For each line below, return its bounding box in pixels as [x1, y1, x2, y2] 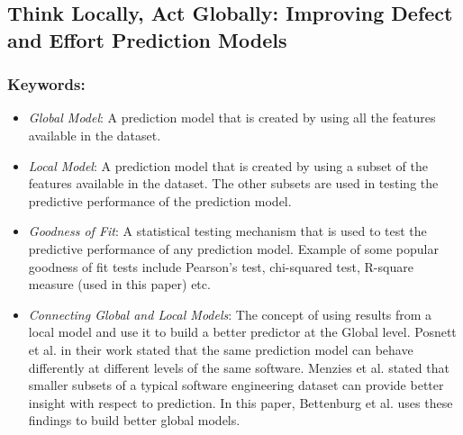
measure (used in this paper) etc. [28, 275, 211, 294]
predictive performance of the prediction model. [28, 191, 292, 210]
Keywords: [7, 73, 86, 95]
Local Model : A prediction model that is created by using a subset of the [28, 156, 428, 175]
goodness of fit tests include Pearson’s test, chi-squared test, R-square [28, 257, 413, 276]
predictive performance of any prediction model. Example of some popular [28, 239, 439, 258]
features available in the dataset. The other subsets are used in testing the [28, 174, 439, 193]
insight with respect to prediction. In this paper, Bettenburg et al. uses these [28, 393, 453, 412]
